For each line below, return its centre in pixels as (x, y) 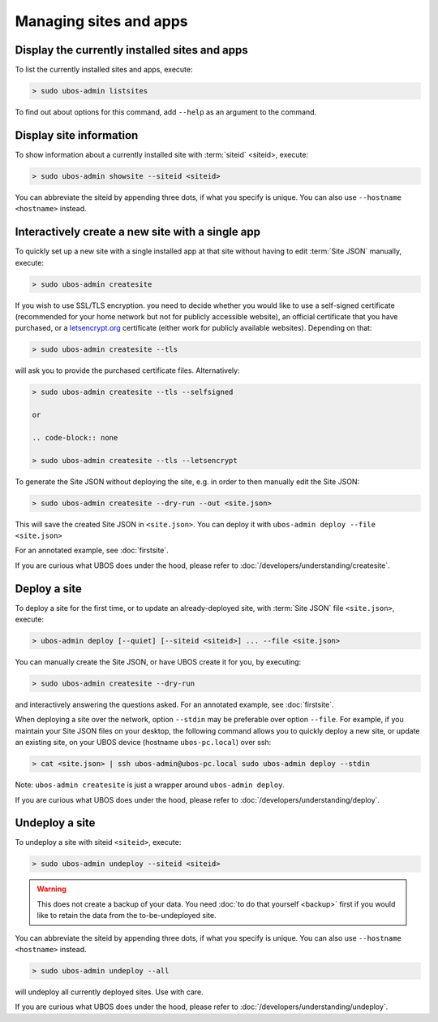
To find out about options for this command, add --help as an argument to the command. (166, 112)
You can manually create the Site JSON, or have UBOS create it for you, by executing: (158, 662)
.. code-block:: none (75, 437)
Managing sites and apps (101, 21)
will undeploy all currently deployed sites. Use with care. (109, 992)
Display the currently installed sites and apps (132, 50)
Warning (52, 889)
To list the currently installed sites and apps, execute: (104, 70)
